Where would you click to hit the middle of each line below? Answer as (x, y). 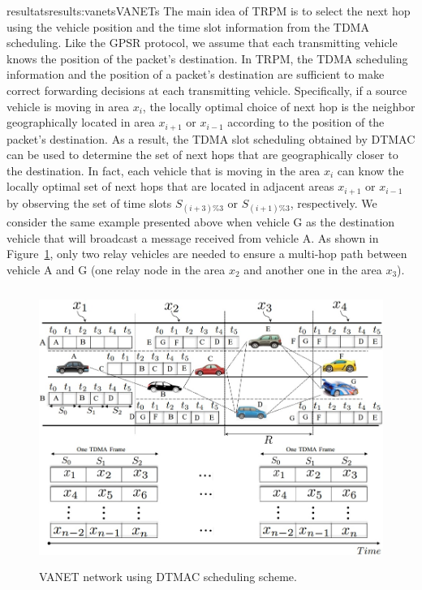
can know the (370, 170)
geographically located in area (81, 122)
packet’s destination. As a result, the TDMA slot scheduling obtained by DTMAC (211, 138)
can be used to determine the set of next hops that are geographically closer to (202, 155)
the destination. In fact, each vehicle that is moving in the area (164, 170)
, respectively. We (334, 202)
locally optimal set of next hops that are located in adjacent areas (170, 186)
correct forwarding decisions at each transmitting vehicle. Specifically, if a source (207, 90)
